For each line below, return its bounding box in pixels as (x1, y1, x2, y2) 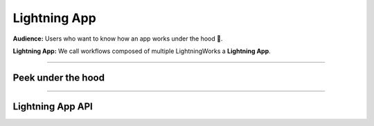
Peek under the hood (12, 72, 105, 83)
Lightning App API (12, 101, 93, 112)
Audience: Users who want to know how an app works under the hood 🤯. (12, 34, 223, 43)
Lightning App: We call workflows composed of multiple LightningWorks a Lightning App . (12, 47, 271, 55)
